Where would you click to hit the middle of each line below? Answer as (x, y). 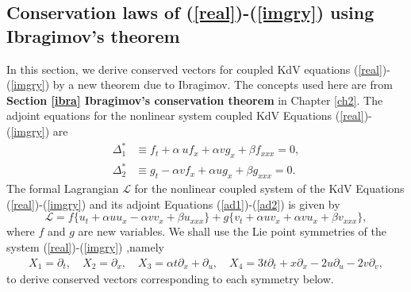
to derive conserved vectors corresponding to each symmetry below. (170, 279)
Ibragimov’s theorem (93, 35)
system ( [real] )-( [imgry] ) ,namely (85, 247)
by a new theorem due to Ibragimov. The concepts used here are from (223, 85)
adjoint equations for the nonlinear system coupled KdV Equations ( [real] (185, 115)
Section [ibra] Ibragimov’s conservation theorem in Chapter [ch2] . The (195, 100)
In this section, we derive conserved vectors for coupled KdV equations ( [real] (194, 69)
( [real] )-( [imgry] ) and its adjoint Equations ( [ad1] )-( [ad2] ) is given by (173, 204)
